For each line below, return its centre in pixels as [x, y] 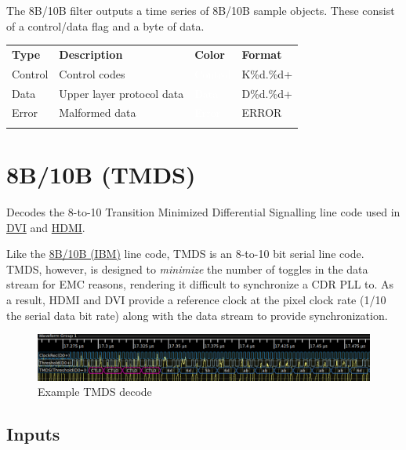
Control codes [92, 73]
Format [262, 54]
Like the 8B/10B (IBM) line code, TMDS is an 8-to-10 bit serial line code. [185, 254]
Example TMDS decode [95, 392]
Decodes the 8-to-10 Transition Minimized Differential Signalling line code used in [203, 211]
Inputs [33, 434]
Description [91, 54]
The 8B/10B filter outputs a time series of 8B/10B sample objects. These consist [201, 10]
